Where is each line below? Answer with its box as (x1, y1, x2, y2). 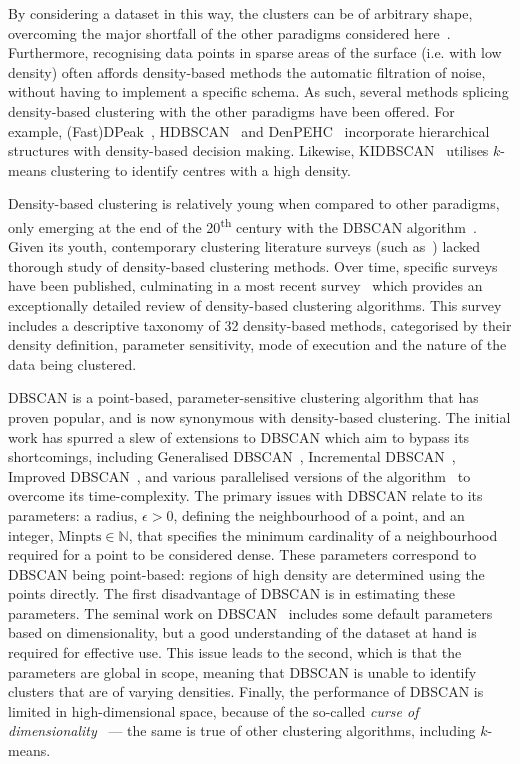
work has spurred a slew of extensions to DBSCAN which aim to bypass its (8, 426, 470, 447)
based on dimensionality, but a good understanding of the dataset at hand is (8, 622, 477, 643)
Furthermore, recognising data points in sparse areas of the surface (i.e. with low (8, 42, 502, 63)
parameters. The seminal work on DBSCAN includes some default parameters (8, 602, 493, 623)
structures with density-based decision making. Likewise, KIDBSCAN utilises (8, 140, 489, 161)
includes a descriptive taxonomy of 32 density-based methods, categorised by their (8, 314, 512, 335)
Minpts (58, 529, 102, 544)
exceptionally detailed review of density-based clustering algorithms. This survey (8, 294, 502, 315)
